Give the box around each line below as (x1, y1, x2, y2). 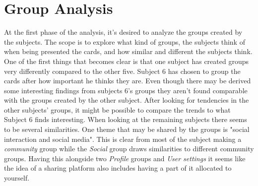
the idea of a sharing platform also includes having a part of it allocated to (4, 163, 232, 173)
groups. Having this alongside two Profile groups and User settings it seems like (4, 153, 246, 163)
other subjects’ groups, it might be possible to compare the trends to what (4, 104, 231, 115)
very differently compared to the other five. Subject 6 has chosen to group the (4, 65, 241, 76)
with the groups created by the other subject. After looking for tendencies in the (4, 95, 249, 105)
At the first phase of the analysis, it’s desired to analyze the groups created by (4, 27, 243, 37)
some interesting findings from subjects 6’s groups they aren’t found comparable (4, 85, 248, 95)
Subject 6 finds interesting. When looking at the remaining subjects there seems (4, 114, 247, 124)
